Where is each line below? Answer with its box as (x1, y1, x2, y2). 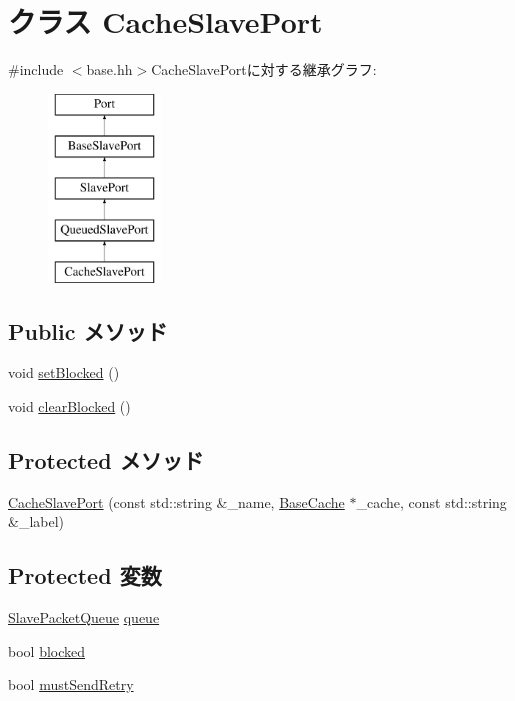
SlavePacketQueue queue (8, 607, 160, 628)
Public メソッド (8, 315, 168, 346)
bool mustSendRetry (8, 674, 134, 695)
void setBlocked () (8, 362, 120, 383)
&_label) (8, 511, 65, 532)
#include (8, 59, 64, 80)
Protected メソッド (8, 445, 204, 476)
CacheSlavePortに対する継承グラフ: (151, 59, 377, 80)
